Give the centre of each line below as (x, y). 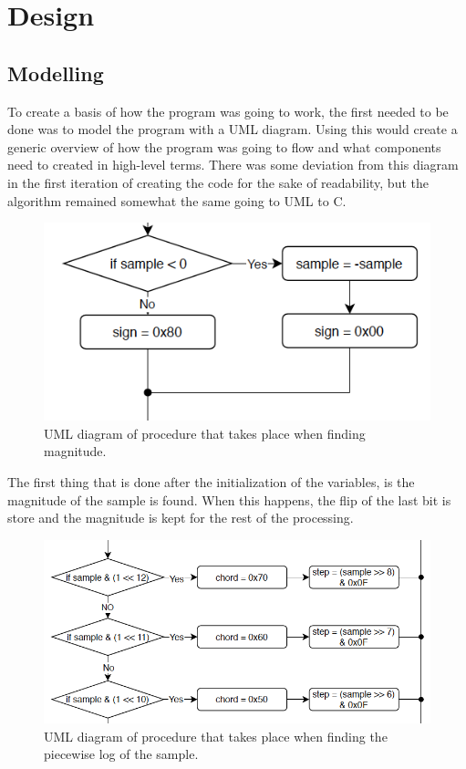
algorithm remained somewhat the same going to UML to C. (177, 200)
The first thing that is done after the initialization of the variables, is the (211, 481)
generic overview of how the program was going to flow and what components (224, 146)
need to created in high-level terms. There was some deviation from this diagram (233, 165)
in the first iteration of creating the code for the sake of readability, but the (218, 182)
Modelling (56, 73)
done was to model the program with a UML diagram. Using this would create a (233, 129)
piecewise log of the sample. (121, 754)
